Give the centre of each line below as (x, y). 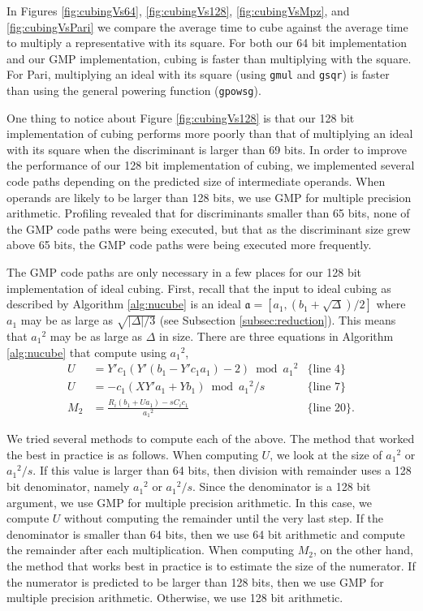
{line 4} (326, 370)
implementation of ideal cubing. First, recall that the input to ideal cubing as (199, 288)
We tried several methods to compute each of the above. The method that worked (211, 439)
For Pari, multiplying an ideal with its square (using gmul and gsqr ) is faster (198, 74)
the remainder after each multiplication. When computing (151, 550)
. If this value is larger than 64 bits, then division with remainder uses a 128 (222, 470)
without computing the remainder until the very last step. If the (224, 518)
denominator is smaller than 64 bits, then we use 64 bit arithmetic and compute (206, 534)
